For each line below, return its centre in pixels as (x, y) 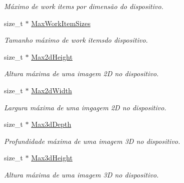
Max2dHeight (52, 56)
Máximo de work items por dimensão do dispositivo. (84, 6)
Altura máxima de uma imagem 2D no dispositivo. (81, 73)
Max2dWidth (52, 90)
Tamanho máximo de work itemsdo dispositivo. (76, 40)
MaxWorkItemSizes (61, 23)
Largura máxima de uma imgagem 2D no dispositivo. (85, 107)
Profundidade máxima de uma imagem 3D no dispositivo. (92, 141)
